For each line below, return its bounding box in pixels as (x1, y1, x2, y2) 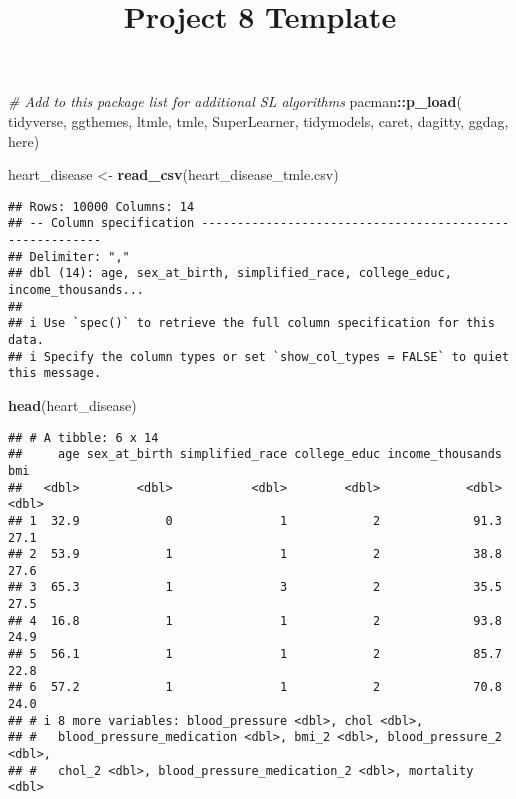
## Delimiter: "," (8, 249, 130, 264)
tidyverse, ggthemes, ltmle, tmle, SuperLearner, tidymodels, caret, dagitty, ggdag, (8, 110, 509, 131)
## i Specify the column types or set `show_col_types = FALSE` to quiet (8, 349, 510, 364)
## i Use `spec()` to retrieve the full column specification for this (8, 316, 495, 331)
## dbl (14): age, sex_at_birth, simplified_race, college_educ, (8, 266, 452, 281)
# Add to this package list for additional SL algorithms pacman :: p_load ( (8, 91, 462, 112)
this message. (8, 366, 102, 381)
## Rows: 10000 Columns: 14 (8, 199, 195, 214)
